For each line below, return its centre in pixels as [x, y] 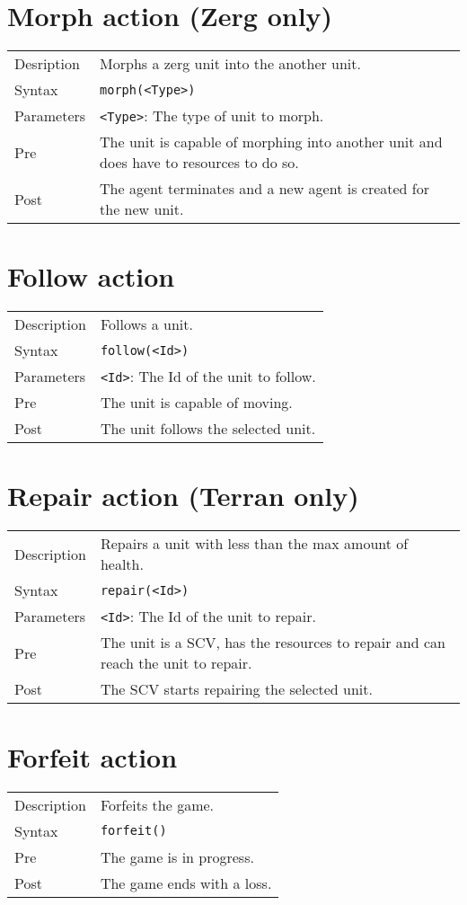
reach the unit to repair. [176, 663]
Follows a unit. [146, 324]
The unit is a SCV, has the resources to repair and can [273, 643]
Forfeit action [93, 756]
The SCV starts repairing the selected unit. [236, 689]
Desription [47, 64]
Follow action [91, 276]
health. [122, 564]
